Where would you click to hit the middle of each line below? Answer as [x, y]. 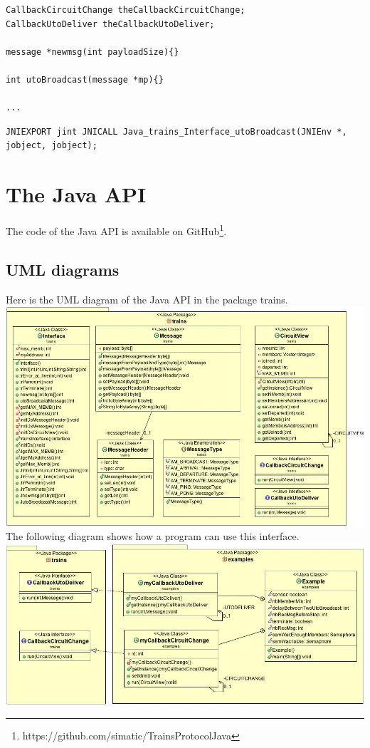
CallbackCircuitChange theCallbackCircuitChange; [126, 10]
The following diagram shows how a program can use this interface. [153, 536]
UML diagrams [63, 269]
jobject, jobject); [52, 146]
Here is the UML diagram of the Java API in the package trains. [147, 299]
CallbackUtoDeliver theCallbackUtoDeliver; [110, 24]
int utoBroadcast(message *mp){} [85, 79]
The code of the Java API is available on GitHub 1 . [116, 230]
